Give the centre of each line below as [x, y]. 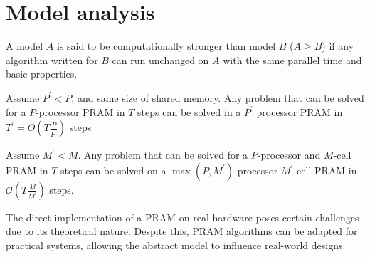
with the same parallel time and [292, 59]
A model [25, 46]
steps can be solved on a [113, 170]
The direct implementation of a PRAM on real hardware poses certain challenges [183, 217]
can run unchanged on [160, 59]
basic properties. [42, 74]
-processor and [289, 155]
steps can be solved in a [189, 111]
